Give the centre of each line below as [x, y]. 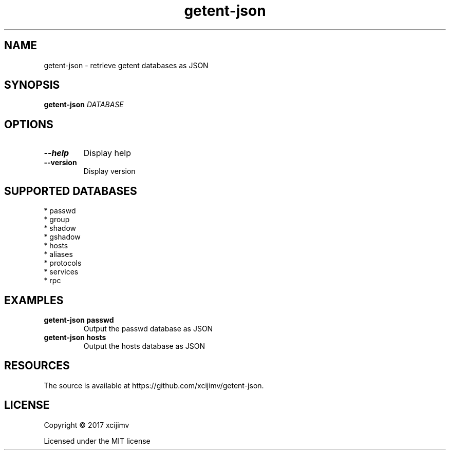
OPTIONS [29, 124]
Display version [109, 171]
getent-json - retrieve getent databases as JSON [126, 65]
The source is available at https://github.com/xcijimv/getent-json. [154, 385]
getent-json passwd [79, 320]
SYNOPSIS [32, 85]
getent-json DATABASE [84, 105]
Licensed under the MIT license [97, 441]
